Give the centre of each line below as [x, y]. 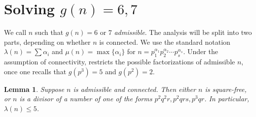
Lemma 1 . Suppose [34, 89]
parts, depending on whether [47, 42]
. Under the [201, 51]
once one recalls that [35, 71]
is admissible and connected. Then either [134, 89]
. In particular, [227, 99]
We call [15, 32]
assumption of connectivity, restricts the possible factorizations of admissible [120, 62]
